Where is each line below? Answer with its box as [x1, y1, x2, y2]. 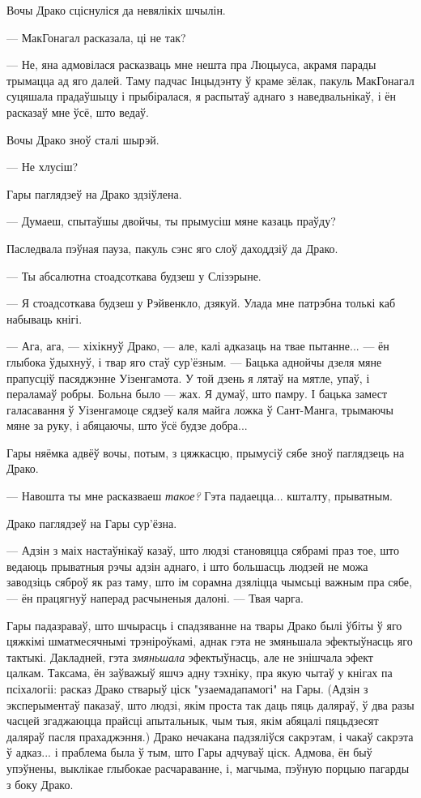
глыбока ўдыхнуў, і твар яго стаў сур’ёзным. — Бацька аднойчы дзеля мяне [6, 353, 382, 370]
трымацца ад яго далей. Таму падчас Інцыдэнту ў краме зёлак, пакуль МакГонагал [6, 71, 415, 88]
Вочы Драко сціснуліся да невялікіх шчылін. [6, 2, 226, 18]
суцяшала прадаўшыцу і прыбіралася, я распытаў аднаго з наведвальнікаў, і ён [6, 88, 396, 105]
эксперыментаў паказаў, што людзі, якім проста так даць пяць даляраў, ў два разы [6, 696, 415, 713]
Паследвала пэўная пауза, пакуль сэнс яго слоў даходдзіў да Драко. [6, 239, 338, 256]
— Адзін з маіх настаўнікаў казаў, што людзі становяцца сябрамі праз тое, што [6, 542, 400, 559]
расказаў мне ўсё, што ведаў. [6, 103, 150, 120]
